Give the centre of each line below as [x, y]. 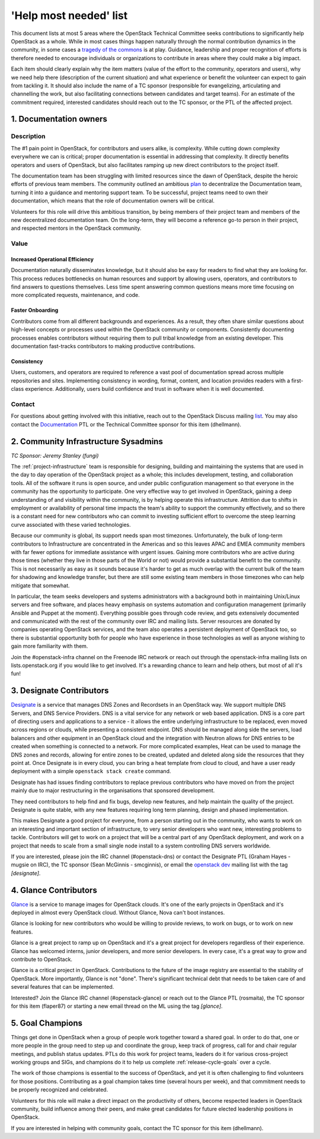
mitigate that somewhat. [41, 586]
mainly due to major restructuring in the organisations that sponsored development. [113, 790]
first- [297, 381]
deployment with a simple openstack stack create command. [91, 771]
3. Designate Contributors [60, 691]
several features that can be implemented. [63, 987]
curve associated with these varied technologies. [71, 524]
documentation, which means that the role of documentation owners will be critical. [113, 201]
